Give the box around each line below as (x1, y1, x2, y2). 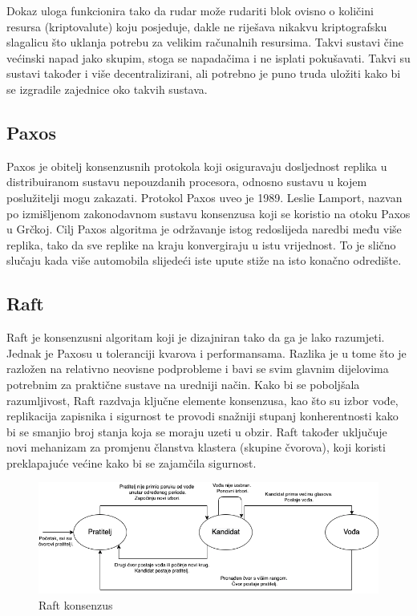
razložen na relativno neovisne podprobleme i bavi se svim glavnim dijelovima (6, 360, 389, 377)
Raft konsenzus (38, 596, 113, 613)
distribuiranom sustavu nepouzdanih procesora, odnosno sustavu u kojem (6, 173, 367, 190)
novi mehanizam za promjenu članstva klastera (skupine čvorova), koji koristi (6, 439, 386, 456)
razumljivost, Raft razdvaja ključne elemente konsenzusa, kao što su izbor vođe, (6, 391, 399, 408)
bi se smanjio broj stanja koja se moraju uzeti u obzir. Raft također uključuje (6, 423, 387, 440)
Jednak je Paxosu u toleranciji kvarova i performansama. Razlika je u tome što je (6, 344, 407, 361)
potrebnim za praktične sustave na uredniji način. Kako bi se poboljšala (6, 375, 360, 392)
